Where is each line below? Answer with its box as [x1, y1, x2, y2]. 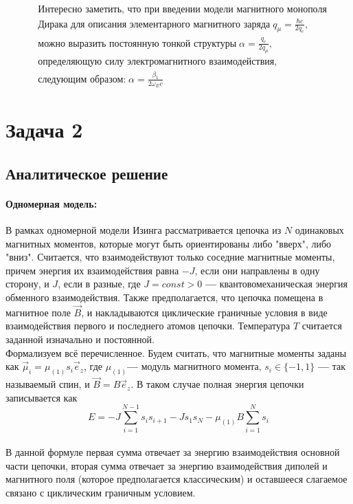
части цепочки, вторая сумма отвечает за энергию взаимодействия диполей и [5, 458, 328, 472]
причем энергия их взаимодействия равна [5, 263, 179, 277]
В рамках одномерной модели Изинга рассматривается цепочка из [5, 222, 282, 237]
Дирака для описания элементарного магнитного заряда [38, 19, 271, 30]
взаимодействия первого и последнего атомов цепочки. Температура [5, 318, 291, 333]
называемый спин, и [5, 377, 90, 391]
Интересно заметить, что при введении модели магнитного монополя [38, 5, 327, 15]
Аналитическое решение [5, 162, 168, 184]
